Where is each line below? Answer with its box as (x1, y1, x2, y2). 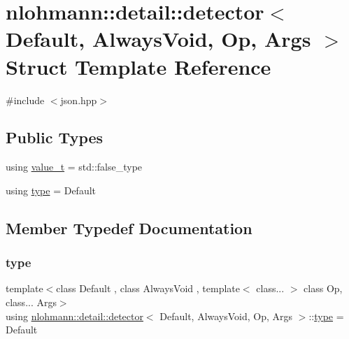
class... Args (6, 295, 57, 310)
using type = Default (6, 182, 97, 197)
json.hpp (60, 92, 97, 107)
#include (6, 92, 45, 107)
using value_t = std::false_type (6, 159, 143, 174)
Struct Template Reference (6, 52, 271, 80)
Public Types (6, 127, 104, 148)
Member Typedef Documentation (6, 217, 252, 238)
